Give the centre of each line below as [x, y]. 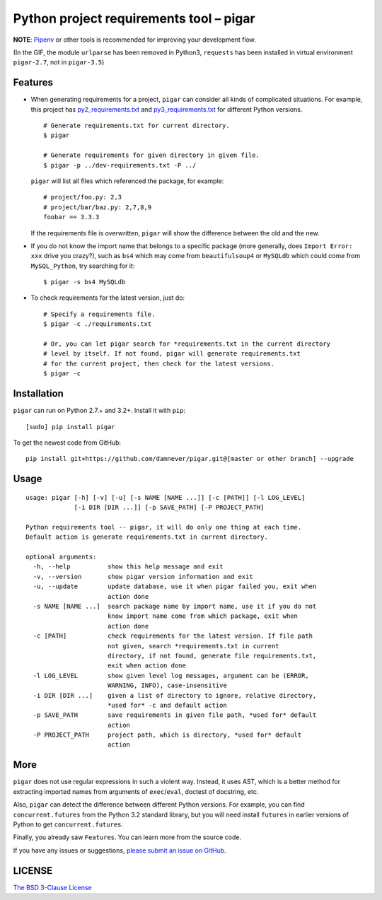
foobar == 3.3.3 [71, 217]
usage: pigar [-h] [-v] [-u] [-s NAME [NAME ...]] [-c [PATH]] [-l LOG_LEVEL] [166, 497]
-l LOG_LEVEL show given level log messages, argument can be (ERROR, [171, 676]
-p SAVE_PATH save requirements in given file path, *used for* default [175, 715]
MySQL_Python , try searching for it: [83, 266]
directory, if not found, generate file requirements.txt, [212, 655]
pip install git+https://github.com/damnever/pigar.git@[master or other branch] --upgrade [190, 459]
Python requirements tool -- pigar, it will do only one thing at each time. [164, 527]
